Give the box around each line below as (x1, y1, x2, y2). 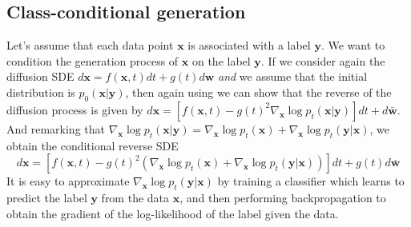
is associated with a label (187, 37, 311, 54)
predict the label (6, 189, 87, 205)
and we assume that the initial (218, 68, 368, 85)
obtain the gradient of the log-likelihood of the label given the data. (6, 205, 339, 221)
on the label (191, 52, 251, 69)
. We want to (320, 37, 385, 54)
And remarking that (6, 120, 105, 137)
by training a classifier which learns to (217, 173, 405, 189)
